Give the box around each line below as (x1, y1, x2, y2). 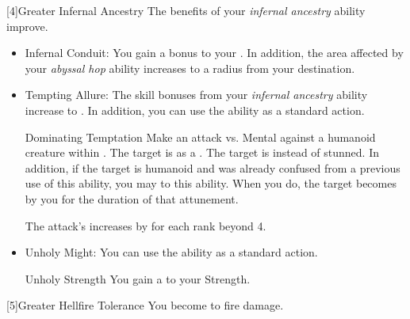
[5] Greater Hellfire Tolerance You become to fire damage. (6, 297, 284, 313)
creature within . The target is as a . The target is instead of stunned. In (25, 144, 379, 161)
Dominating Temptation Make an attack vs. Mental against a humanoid (25, 128, 376, 145)
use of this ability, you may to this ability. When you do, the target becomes (25, 175, 397, 192)
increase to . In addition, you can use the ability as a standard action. (25, 101, 365, 118)
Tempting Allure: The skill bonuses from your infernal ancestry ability (25, 86, 368, 103)
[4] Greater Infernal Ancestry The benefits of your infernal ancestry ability (6, 2, 366, 18)
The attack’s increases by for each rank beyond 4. (25, 217, 266, 234)
